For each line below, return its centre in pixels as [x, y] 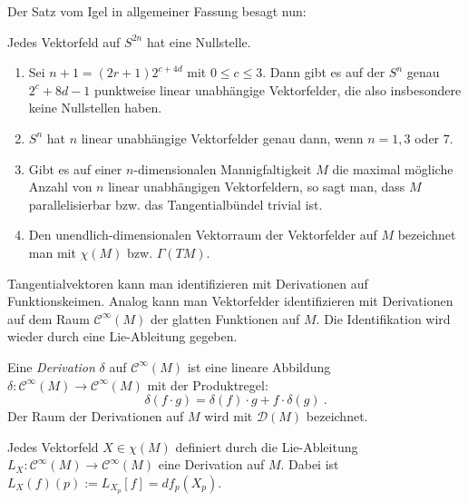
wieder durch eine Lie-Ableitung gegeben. [122, 336]
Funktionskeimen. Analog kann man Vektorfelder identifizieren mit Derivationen [230, 301]
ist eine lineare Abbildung [259, 366]
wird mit [229, 416]
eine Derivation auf [211, 464]
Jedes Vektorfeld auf [64, 41]
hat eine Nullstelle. [199, 41]
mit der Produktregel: [208, 384]
